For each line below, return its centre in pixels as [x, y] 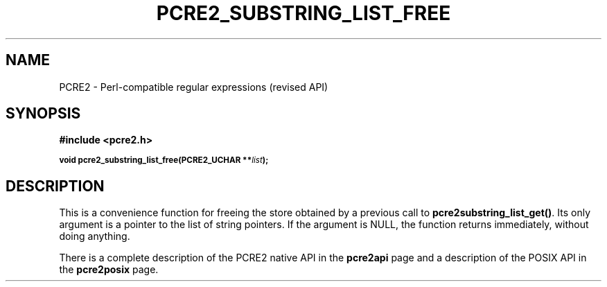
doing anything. [95, 236]
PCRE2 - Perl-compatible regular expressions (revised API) [194, 87]
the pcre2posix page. [109, 270]
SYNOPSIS [43, 114]
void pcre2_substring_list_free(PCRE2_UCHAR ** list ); [164, 160]
